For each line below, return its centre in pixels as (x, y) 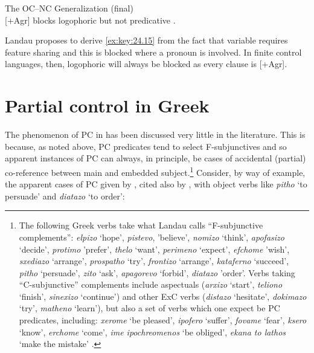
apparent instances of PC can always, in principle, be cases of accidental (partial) (155, 158)
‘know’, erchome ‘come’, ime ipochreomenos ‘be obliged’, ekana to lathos (152, 332)
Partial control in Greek (107, 105)
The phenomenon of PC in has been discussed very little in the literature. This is (155, 134)
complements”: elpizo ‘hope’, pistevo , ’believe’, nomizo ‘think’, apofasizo (152, 237)
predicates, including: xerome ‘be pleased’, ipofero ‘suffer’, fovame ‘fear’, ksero (163, 320)
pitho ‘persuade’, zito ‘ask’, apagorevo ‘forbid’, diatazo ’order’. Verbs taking (157, 272)
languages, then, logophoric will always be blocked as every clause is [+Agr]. (146, 64)
